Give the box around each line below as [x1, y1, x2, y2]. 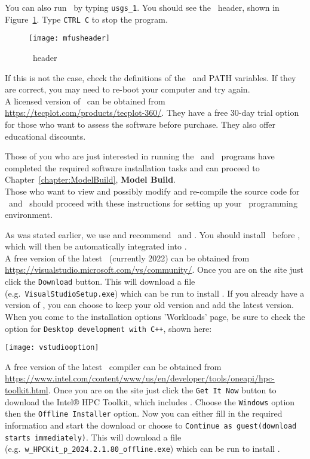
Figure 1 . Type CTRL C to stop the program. [5, 13, 168, 25]
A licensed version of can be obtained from [5, 94, 165, 107]
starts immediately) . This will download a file [5, 430, 182, 443]
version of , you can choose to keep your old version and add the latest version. [5, 298, 294, 311]
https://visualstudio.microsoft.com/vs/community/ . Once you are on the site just [5, 263, 303, 276]
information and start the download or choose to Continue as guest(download [5, 419, 297, 432]
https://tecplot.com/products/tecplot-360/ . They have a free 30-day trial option [5, 106, 299, 119]
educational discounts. [5, 130, 86, 142]
